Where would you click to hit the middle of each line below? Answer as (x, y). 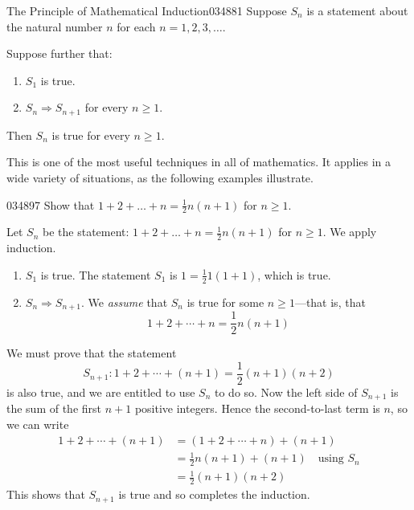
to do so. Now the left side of (286, 392)
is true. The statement (96, 274)
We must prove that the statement (92, 353)
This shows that (46, 494)
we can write (38, 424)
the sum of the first (54, 408)
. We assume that (125, 302)
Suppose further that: (59, 53)
